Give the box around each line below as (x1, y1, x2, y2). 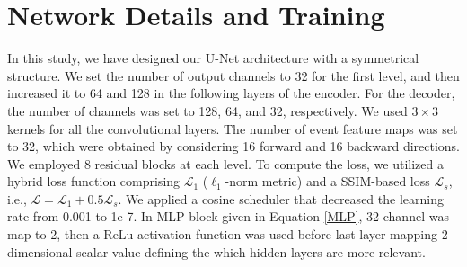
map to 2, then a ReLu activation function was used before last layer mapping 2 (7, 225, 448, 244)
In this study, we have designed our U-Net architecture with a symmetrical (7, 49, 419, 67)
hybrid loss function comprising (7, 172, 181, 191)
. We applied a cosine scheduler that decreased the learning (118, 189, 444, 208)
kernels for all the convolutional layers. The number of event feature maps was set (7, 119, 458, 138)
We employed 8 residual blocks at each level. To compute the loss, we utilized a (7, 154, 444, 173)
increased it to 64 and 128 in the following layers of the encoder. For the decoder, (7, 84, 455, 102)
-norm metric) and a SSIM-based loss (225, 172, 430, 191)
